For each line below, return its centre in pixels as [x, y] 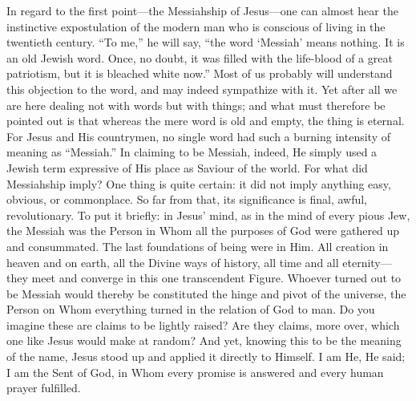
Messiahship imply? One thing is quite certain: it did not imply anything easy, [199, 183]
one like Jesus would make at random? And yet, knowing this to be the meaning [204, 340]
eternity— [367, 262]
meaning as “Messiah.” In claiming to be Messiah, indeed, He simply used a [192, 152]
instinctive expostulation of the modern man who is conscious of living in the [196, 26]
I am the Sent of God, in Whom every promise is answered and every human [195, 372]
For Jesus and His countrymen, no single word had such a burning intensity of [198, 136]
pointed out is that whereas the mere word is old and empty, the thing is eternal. [206, 121]
